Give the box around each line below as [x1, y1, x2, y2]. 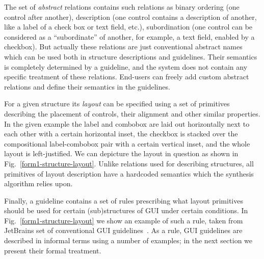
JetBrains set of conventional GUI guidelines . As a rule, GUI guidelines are [4, 225, 243, 236]
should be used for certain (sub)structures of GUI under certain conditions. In [4, 205, 248, 216]
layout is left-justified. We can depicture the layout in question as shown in [4, 148, 239, 159]
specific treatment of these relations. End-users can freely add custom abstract [4, 71, 249, 82]
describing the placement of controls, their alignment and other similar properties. [4, 108, 260, 119]
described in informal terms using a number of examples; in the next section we [4, 235, 253, 246]
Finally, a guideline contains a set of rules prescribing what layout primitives [4, 195, 243, 206]
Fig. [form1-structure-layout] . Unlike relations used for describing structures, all [4, 158, 254, 168]
